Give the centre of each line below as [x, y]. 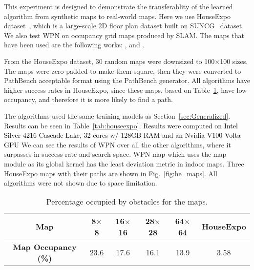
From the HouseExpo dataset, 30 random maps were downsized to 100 [109, 61]
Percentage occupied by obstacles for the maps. [127, 201]
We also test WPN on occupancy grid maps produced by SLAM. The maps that [124, 35]
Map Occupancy [45, 247]
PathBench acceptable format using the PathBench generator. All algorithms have [127, 80]
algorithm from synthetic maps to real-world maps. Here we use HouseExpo [117, 16]
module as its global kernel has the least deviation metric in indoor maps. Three [124, 163]
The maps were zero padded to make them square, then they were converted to [123, 71]
